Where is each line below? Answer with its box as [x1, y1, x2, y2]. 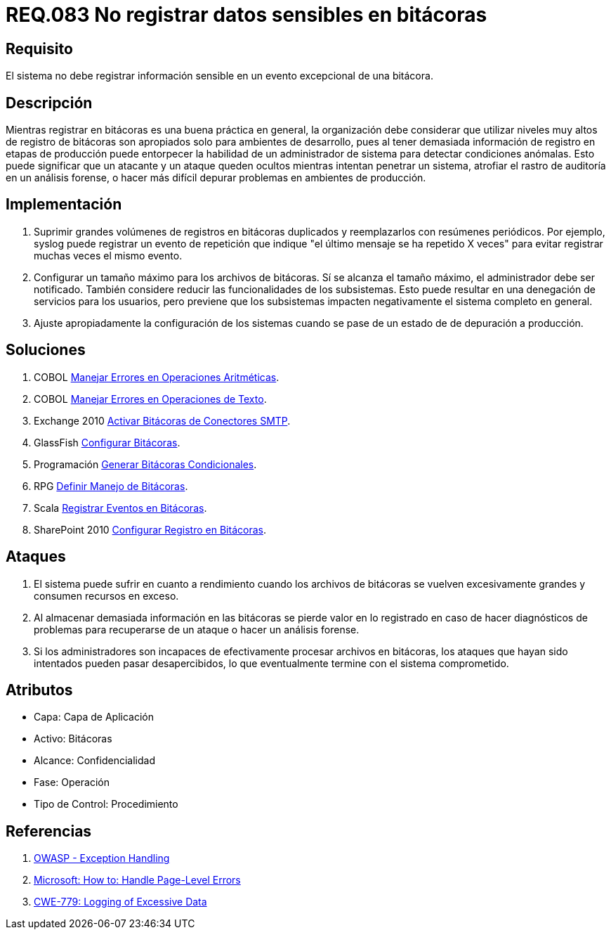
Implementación [6, 195, 122, 214]
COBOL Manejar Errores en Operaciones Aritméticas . [34, 370, 280, 383]
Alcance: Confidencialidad [34, 754, 155, 767]
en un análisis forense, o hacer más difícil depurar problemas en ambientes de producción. [6, 172, 426, 184]
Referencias [6, 822, 92, 840]
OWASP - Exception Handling [34, 852, 170, 865]
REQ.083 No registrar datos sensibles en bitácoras [6, 3, 487, 27]
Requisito [6, 39, 73, 58]
